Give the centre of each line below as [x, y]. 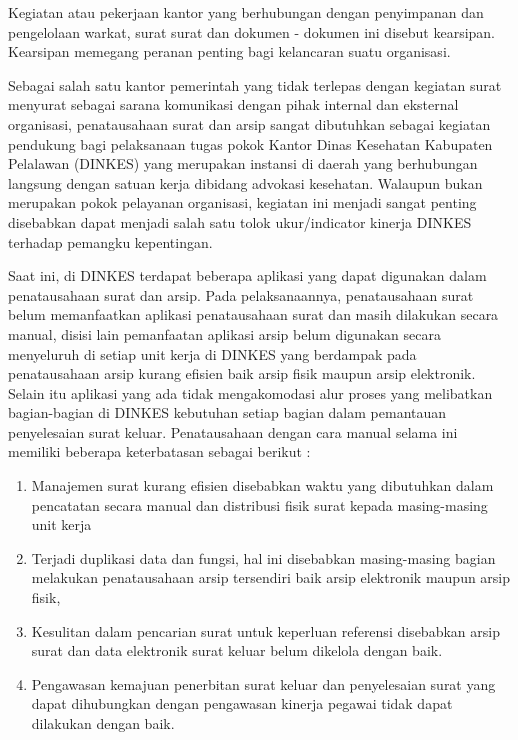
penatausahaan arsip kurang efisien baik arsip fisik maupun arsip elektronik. [242, 373]
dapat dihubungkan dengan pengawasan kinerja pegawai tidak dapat [242, 703]
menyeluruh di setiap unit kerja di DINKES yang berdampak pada [212, 353]
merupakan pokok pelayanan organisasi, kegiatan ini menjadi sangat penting [242, 202]
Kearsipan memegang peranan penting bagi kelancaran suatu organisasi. [229, 51]
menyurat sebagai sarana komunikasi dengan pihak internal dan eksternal [233, 104]
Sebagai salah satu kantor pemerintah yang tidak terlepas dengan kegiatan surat [255, 84]
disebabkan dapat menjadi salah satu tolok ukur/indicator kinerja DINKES [240, 221]
